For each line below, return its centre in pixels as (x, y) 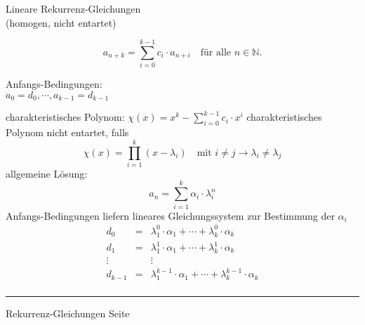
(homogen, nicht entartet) (61, 22)
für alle (215, 52)
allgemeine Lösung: (47, 173)
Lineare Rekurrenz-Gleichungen (73, 8)
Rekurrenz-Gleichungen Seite (68, 313)
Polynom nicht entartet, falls (67, 132)
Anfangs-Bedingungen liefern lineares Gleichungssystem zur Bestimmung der (170, 215)
